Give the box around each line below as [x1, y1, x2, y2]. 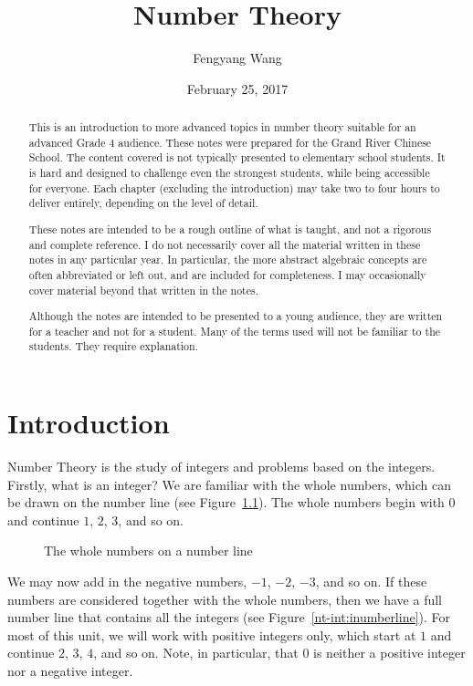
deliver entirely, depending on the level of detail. [28, 195, 258, 211]
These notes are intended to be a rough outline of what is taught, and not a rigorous [28, 221, 432, 236]
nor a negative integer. [7, 660, 133, 680]
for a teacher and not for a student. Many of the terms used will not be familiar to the [28, 323, 441, 338]
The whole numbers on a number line [44, 541, 253, 560]
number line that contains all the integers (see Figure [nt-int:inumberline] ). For [7, 608, 451, 627]
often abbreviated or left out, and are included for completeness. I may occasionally [28, 266, 426, 282]
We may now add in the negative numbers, [7, 571, 247, 590]
